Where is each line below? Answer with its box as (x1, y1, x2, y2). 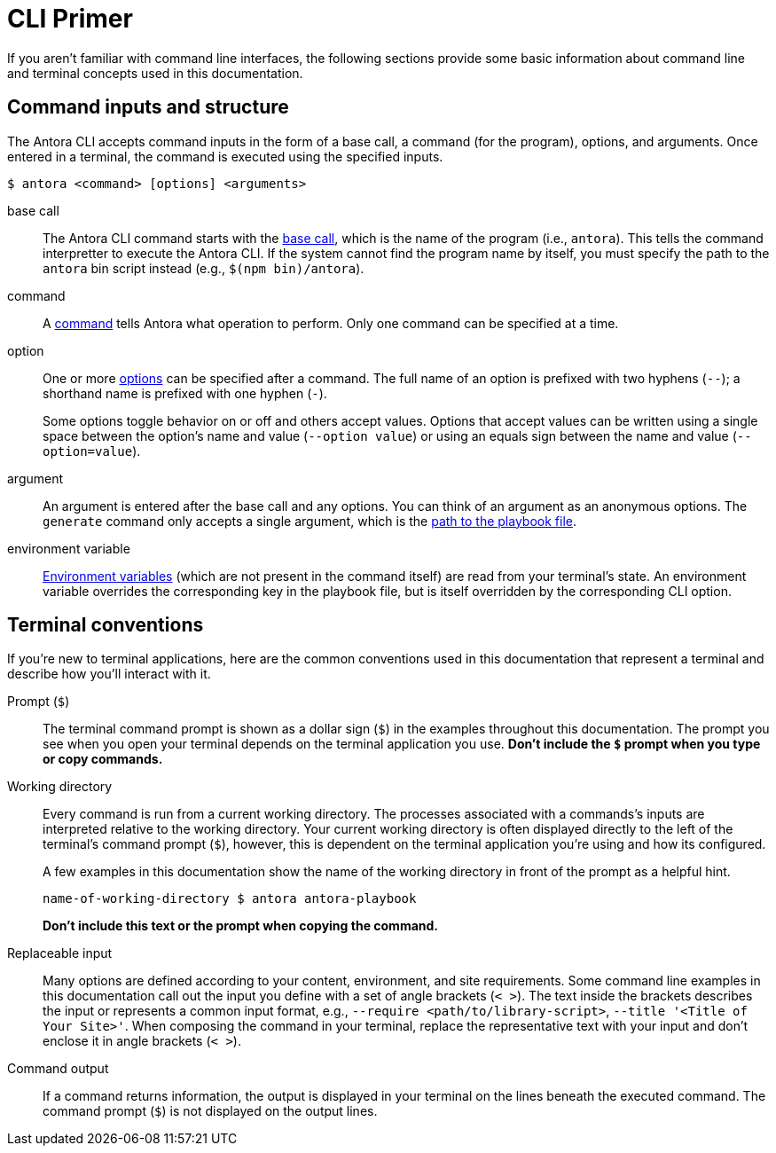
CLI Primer (7, 4, 133, 34)
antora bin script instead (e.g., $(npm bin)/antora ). (43, 260, 364, 276)
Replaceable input (7, 945, 113, 961)
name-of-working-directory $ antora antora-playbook (43, 891, 417, 906)
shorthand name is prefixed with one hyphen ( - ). (43, 385, 327, 401)
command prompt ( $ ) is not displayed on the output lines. (43, 1103, 378, 1119)
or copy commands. (43, 751, 163, 767)
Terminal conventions (7, 614, 204, 637)
